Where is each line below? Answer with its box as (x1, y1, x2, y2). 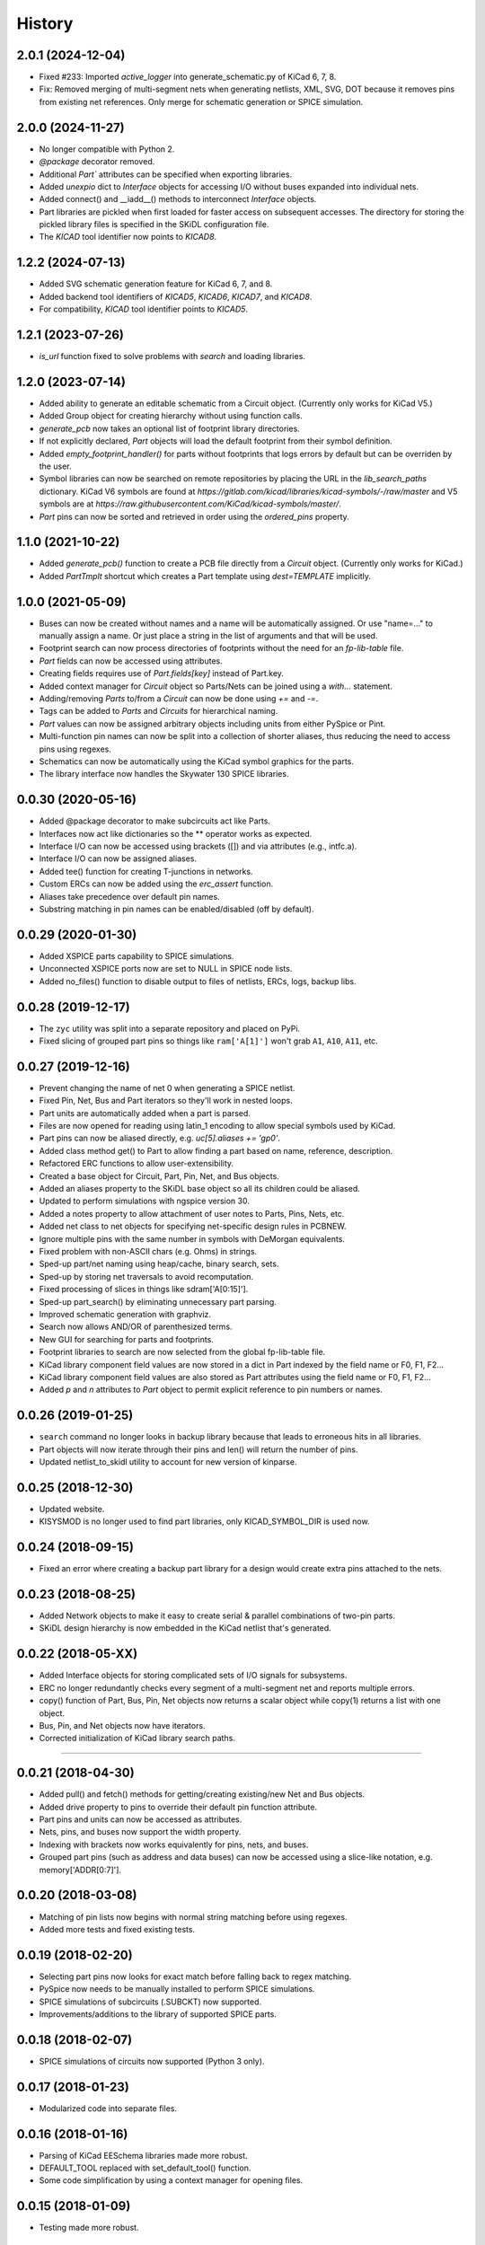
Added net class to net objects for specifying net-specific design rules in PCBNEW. (39, 1221, 347, 1232)
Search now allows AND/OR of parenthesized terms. (39, 1321, 233, 1333)
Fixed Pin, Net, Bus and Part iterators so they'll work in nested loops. (39, 1096, 293, 1106)
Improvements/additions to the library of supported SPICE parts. (39, 2008, 278, 2020)
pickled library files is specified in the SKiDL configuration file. (39, 219, 269, 230)
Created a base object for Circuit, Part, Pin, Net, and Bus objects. (39, 1170, 280, 1181)
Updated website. (39, 1503, 105, 1514)
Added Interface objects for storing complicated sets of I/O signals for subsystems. (39, 1670, 348, 1681)
